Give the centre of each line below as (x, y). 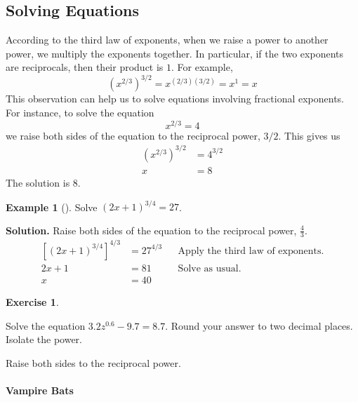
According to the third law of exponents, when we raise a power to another (167, 40)
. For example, (202, 67)
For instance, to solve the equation (80, 113)
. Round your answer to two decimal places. (259, 325)
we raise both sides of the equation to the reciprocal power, (133, 135)
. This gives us (309, 135)
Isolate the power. (44, 339)
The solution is (38, 182)
